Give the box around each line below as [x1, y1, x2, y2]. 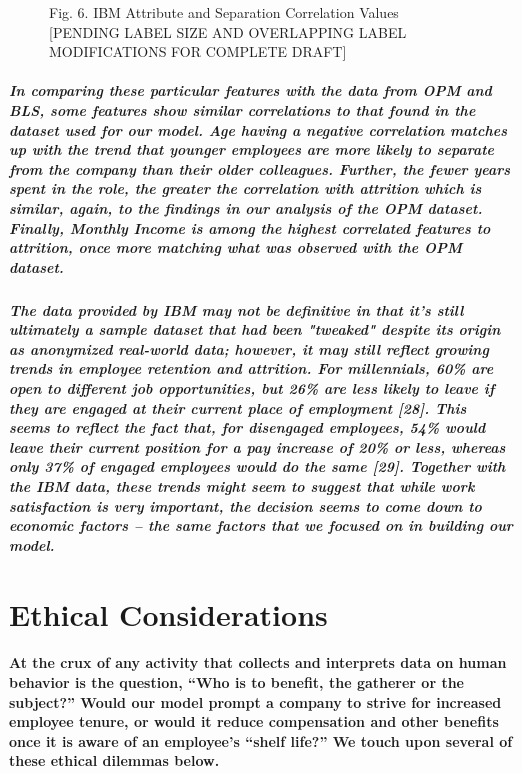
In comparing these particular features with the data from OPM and [9, 80, 492, 101]
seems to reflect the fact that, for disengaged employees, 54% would [9, 417, 486, 438]
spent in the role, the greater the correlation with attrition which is [9, 178, 482, 199]
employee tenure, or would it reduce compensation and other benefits [9, 711, 499, 732]
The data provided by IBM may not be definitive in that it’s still [9, 299, 464, 320]
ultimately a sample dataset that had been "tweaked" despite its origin [9, 319, 501, 340]
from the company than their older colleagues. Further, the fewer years [9, 158, 511, 179]
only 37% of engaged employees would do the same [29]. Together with [9, 456, 506, 477]
